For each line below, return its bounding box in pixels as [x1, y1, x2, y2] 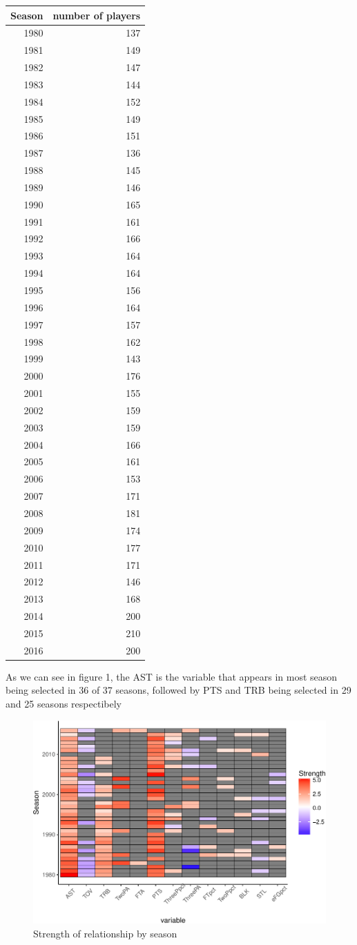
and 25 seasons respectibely [6, 696, 122, 710]
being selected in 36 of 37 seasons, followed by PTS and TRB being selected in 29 [6, 683, 351, 697]
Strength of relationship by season [33, 926, 177, 940]
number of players [52, 8, 141, 22]
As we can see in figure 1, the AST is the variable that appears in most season [6, 669, 338, 683]
